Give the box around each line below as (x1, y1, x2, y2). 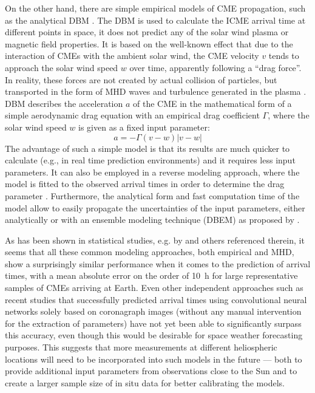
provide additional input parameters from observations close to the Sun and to (5, 364, 297, 377)
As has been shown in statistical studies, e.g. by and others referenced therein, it (5, 233, 305, 246)
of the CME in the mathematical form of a (133, 97, 292, 109)
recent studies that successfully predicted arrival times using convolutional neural (5, 293, 307, 306)
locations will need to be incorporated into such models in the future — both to (5, 352, 302, 365)
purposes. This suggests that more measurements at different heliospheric (5, 341, 277, 354)
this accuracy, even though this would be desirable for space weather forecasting (5, 329, 303, 341)
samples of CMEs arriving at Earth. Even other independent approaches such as (5, 281, 303, 294)
